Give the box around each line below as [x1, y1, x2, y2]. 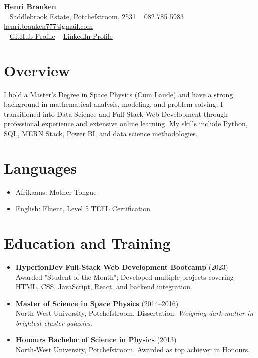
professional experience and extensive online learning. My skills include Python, [4, 118, 248, 129]
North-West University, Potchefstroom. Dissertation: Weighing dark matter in [15, 308, 254, 318]
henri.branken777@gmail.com [4, 21, 93, 31]
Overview [4, 60, 70, 80]
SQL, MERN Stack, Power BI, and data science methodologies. [4, 128, 198, 138]
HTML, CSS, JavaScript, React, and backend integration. [15, 281, 192, 292]
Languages [4, 157, 77, 178]
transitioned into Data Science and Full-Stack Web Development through [4, 108, 228, 119]
